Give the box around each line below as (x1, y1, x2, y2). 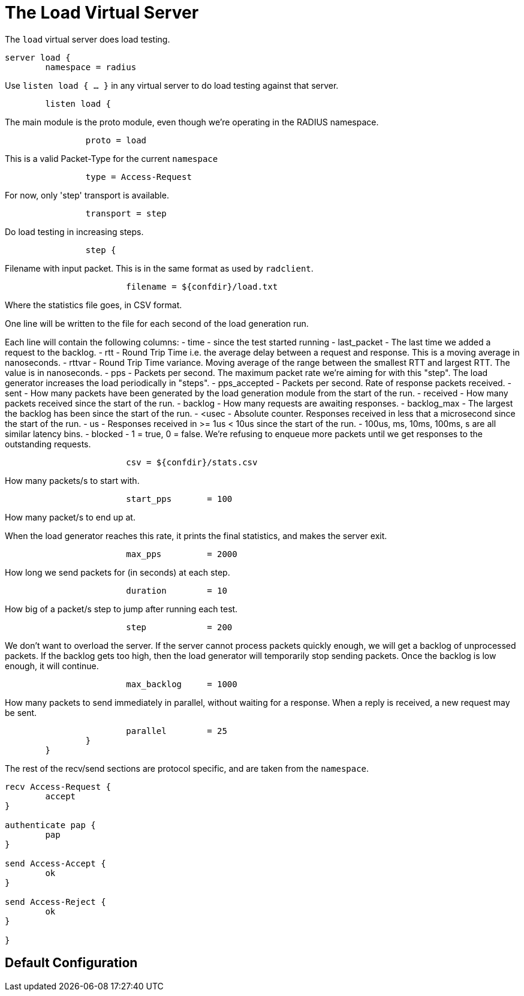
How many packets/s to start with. (5, 475, 140, 486)
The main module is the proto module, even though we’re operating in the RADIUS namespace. (5, 116, 379, 127)
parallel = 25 (126, 726, 227, 736)
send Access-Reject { (5, 896, 106, 907)
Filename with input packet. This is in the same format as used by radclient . (5, 263, 314, 273)
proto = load (85, 135, 147, 145)
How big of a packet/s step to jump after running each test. (5, 603, 238, 614)
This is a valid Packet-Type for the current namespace (5, 153, 218, 164)
